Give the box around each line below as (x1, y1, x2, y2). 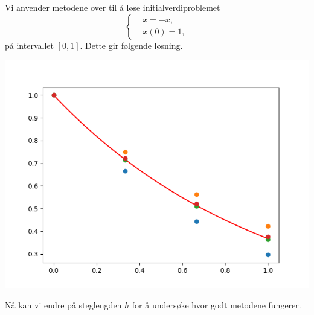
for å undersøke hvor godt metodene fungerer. (132, 298, 301, 311)
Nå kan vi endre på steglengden (5, 298, 122, 311)
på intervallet (5, 39, 54, 51)
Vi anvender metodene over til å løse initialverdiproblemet (5, 1, 220, 13)
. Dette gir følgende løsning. (80, 39, 183, 51)
